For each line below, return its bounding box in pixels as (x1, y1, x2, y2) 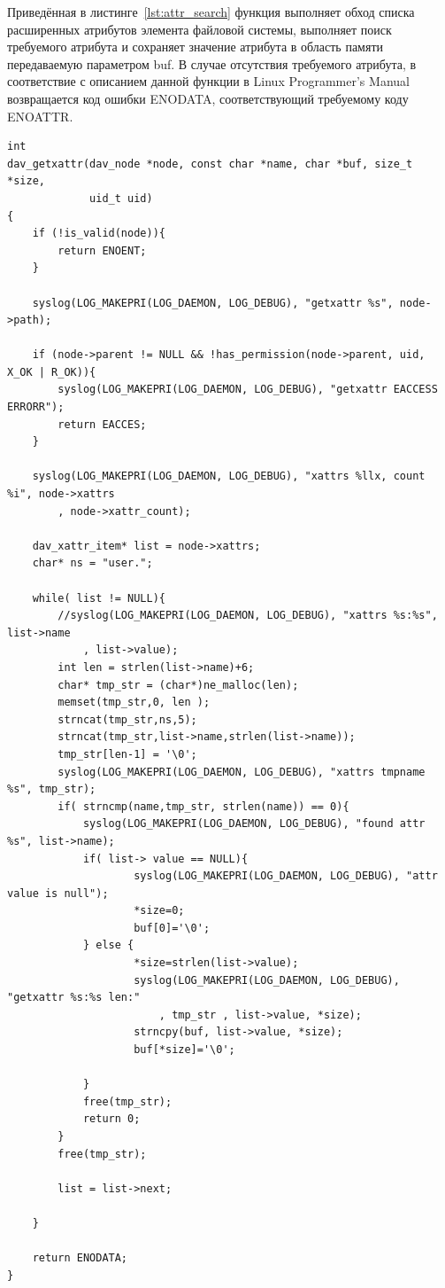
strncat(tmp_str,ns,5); (58, 713, 197, 726)
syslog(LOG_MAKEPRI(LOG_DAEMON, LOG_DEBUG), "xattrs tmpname (58, 765, 426, 778)
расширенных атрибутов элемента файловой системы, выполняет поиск (7, 20, 392, 38)
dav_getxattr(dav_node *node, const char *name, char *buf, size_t (7, 157, 413, 170)
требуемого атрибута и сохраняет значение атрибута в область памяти (7, 37, 384, 56)
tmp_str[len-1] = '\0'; (58, 747, 197, 761)
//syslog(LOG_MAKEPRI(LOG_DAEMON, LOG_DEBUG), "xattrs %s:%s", (58, 609, 438, 622)
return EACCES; (58, 418, 147, 431)
